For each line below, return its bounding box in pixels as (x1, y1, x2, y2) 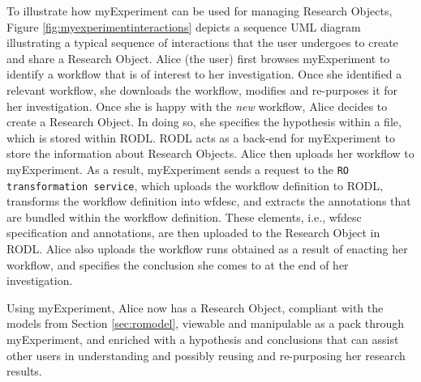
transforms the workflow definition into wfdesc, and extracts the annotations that (6, 193, 411, 210)
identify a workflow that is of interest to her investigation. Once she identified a (6, 66, 402, 83)
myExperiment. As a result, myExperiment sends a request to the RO (6, 160, 350, 177)
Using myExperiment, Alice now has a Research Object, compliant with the (6, 299, 384, 316)
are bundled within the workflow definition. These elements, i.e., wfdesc (6, 208, 362, 225)
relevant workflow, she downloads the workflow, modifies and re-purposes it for (6, 81, 398, 98)
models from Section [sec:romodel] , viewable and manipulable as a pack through (6, 315, 404, 332)
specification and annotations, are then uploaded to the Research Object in (6, 224, 380, 241)
